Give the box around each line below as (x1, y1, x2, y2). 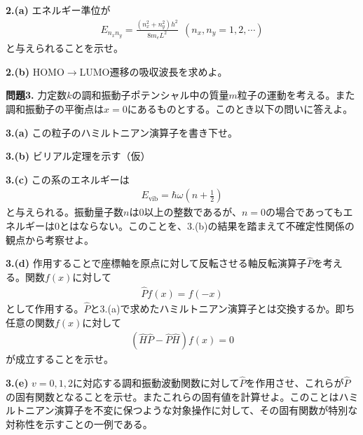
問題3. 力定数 (6, 88, 67, 102)
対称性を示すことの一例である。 (6, 416, 153, 431)
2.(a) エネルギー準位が (6, 3, 111, 17)
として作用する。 (6, 301, 84, 316)
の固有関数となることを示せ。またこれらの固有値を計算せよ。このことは (6, 389, 339, 403)
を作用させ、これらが (245, 375, 344, 390)
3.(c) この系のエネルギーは (6, 172, 130, 186)
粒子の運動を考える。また (237, 88, 355, 102)
